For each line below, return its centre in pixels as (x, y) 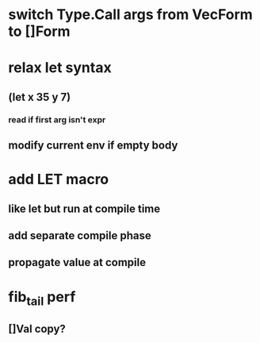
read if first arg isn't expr (57, 119)
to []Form (39, 31)
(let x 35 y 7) (40, 97)
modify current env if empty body (93, 146)
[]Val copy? (37, 328)
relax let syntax (60, 68)
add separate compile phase (80, 236)
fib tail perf (42, 298)
